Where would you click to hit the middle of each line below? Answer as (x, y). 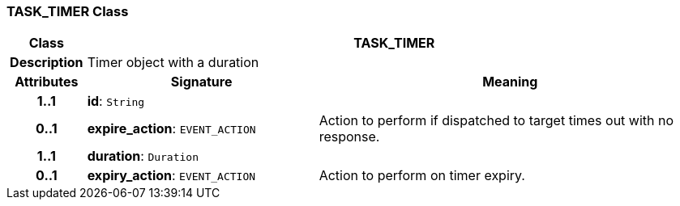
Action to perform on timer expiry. (422, 176)
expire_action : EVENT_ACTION (171, 129)
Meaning (510, 82)
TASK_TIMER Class (68, 11)
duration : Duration (143, 156)
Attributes (47, 82)
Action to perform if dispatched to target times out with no (496, 121)
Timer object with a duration (173, 63)
